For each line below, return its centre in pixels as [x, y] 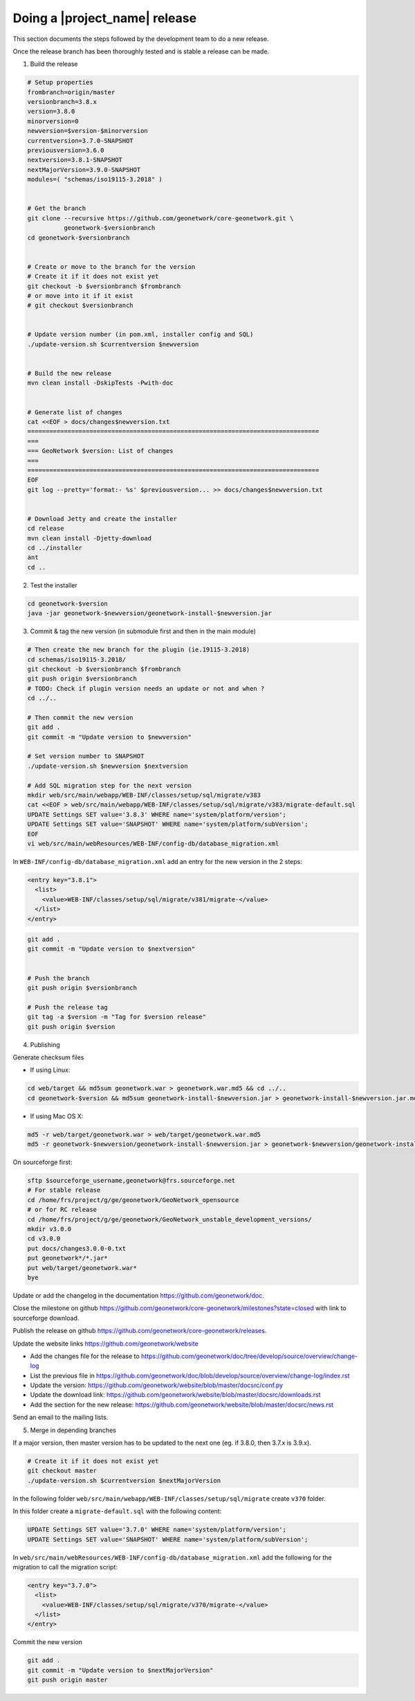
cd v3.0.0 [44, 1239]
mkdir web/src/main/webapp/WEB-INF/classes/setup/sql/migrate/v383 [144, 795]
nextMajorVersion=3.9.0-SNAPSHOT [84, 169]
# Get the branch [57, 209]
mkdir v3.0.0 [49, 1229]
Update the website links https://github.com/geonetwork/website [105, 1343]
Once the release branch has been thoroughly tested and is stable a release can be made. [141, 51]
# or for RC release [62, 1210]
